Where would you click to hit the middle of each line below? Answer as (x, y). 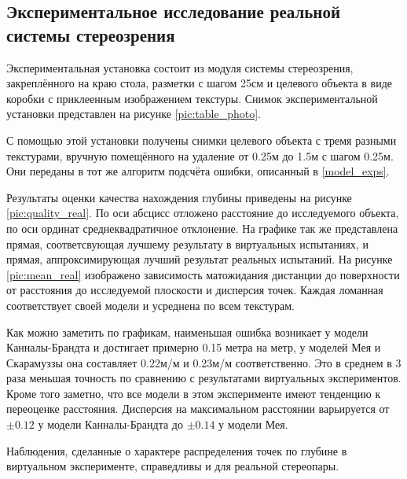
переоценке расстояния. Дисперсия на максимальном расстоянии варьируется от (198, 409)
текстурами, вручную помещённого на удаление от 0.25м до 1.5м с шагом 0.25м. (200, 155)
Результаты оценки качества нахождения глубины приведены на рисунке (179, 197)
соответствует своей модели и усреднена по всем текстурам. (150, 305)
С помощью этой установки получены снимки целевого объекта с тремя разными (202, 140)
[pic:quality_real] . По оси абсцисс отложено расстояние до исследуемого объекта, (203, 213)
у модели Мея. (253, 424)
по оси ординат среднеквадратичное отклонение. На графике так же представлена (202, 228)
